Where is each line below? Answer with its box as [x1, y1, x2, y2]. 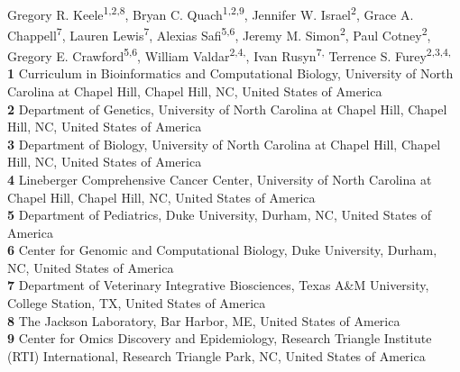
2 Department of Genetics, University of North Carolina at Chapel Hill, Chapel [7, 99, 447, 118]
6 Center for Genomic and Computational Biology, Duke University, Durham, [7, 240, 437, 259]
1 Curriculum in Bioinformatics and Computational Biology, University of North [7, 64, 454, 83]
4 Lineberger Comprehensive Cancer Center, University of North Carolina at [7, 169, 432, 188]
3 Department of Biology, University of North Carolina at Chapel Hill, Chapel [7, 134, 441, 153]
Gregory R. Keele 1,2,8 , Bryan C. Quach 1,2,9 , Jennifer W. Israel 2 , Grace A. [7, 2, 414, 23]
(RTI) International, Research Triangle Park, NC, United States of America [7, 346, 426, 365]
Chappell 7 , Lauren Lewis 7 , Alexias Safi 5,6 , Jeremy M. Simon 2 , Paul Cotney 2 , [7, 23, 431, 44]
